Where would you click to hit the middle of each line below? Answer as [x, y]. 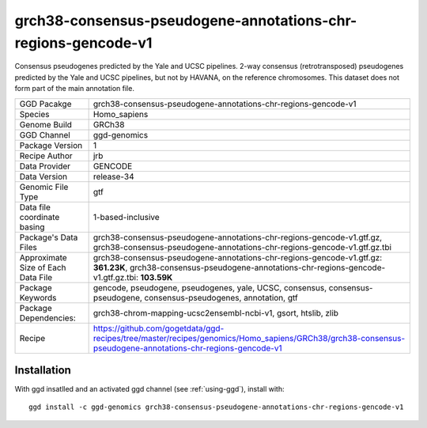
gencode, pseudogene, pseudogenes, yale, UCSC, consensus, [210, 287]
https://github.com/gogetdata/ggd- [159, 328]
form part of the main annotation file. [74, 89]
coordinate [40, 217]
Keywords [38, 297]
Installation [43, 370]
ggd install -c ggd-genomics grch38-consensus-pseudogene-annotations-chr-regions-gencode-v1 [216, 407]
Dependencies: [48, 318]
